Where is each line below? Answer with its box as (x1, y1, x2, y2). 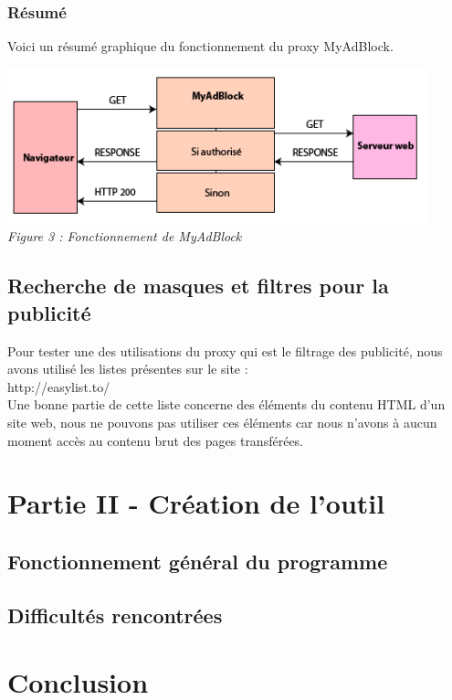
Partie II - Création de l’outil (7, 484, 385, 522)
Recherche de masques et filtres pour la (7, 271, 389, 300)
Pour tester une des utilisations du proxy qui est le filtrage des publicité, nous (7, 341, 443, 360)
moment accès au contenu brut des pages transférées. (7, 430, 304, 450)
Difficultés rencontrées (7, 600, 223, 629)
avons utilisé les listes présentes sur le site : (7, 359, 248, 378)
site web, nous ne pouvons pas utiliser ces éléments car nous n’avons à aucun (7, 413, 437, 432)
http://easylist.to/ (7, 377, 110, 396)
